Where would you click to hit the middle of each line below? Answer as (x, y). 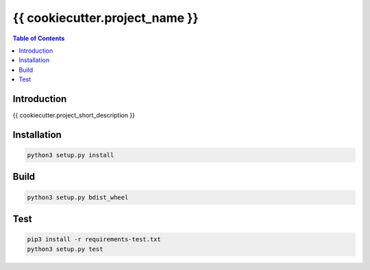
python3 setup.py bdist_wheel (78, 197)
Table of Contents (39, 38)
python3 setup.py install (71, 155)
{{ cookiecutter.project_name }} (106, 18)
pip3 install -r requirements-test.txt (94, 240)
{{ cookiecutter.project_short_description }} (74, 116)
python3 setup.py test (65, 249)
